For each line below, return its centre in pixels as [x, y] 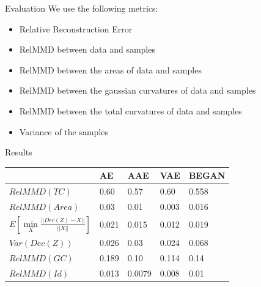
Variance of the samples [64, 131]
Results [19, 152]
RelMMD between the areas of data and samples [110, 69]
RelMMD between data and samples [87, 49]
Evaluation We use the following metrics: [82, 8]
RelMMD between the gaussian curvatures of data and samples [138, 90]
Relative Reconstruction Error [76, 28]
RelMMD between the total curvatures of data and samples [130, 110]
